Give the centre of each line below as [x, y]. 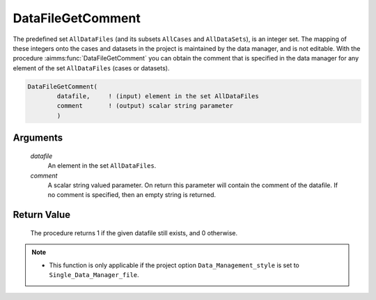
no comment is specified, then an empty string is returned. [132, 195]
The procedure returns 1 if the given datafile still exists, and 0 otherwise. [134, 232]
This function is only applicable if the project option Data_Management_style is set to [174, 265]
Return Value [42, 215]
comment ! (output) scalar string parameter [145, 106]
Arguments [38, 138]
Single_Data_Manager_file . [94, 275]
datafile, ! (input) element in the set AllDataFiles [158, 96]
